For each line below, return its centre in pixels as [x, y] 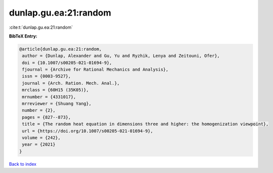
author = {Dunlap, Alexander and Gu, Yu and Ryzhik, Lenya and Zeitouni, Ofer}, [121, 56]
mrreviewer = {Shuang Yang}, [57, 104]
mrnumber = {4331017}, [49, 97]
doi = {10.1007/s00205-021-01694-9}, [67, 63]
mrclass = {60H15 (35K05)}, [56, 90]
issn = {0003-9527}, [47, 76]
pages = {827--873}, [47, 117]
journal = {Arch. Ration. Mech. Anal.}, [71, 83]
